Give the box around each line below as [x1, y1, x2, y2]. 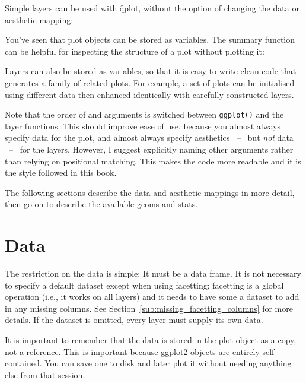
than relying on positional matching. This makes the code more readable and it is [5, 154, 301, 167]
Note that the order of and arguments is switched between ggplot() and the [5, 108, 284, 121]
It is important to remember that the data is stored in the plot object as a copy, [5, 334, 297, 346]
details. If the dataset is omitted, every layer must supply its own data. [5, 314, 263, 326]
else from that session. [5, 368, 85, 381]
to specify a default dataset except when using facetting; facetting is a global [5, 278, 284, 291]
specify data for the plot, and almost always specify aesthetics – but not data [5, 131, 294, 144]
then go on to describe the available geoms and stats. [5, 198, 198, 210]
